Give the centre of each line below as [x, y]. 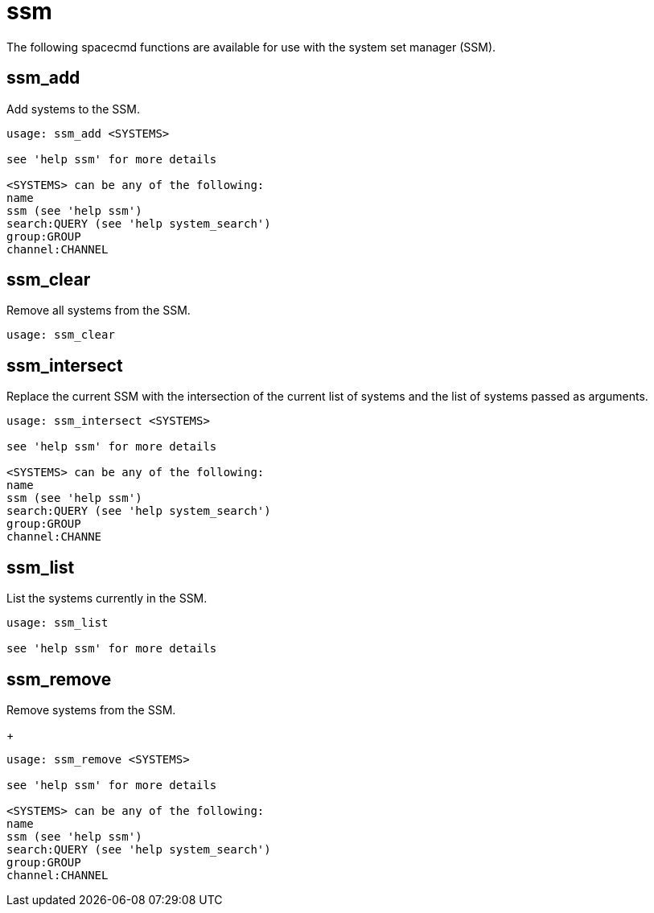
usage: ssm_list [58, 623]
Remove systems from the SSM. [91, 709]
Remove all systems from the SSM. [99, 311]
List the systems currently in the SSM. [107, 598]
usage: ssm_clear [61, 335]
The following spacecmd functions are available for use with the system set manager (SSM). [251, 47]
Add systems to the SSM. [73, 109]
